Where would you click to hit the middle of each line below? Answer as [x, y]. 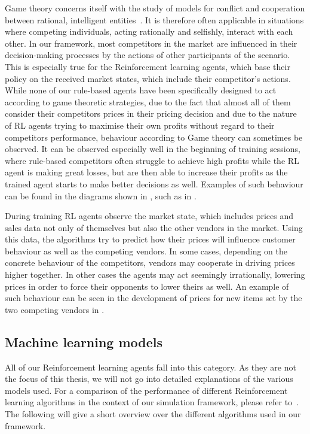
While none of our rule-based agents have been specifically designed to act [141, 90]
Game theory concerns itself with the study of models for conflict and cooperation [155, 8]
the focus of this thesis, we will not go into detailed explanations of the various [149, 379]
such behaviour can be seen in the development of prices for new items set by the [154, 298]
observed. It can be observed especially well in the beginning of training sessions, [153, 149]
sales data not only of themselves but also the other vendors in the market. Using [154, 227]
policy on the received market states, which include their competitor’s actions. [148, 78]
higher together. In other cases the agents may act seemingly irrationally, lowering [155, 274]
